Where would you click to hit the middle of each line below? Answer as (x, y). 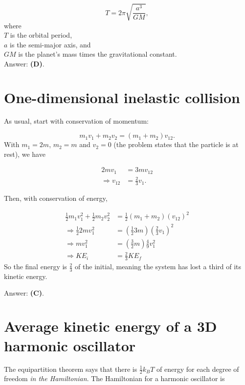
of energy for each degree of (198, 369)
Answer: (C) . (24, 292)
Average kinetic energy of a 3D (111, 326)
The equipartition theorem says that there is (71, 369)
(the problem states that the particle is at (176, 144)
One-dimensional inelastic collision (122, 97)
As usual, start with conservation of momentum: (76, 120)
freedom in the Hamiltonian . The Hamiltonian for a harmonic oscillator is (114, 378)
